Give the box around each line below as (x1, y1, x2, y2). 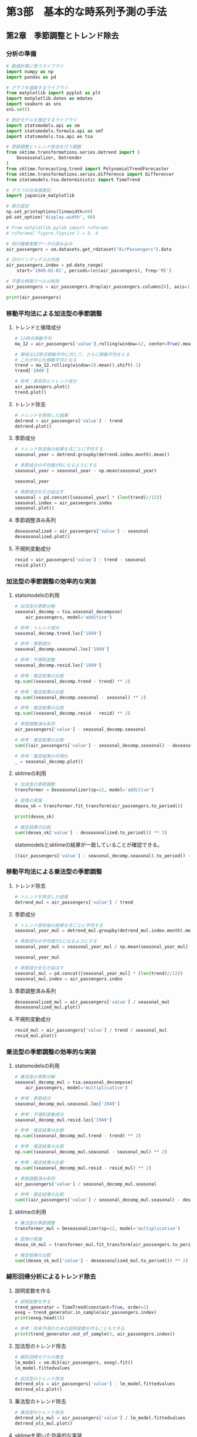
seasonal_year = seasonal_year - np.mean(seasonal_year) (14, 468, 157, 474)
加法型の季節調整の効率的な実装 (6, 577, 97, 585)
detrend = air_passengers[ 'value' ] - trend (14, 417, 123, 424)
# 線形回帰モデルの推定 (14, 1354, 64, 1360)
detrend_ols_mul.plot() (14, 1420, 73, 1426)
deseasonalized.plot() (14, 534, 70, 540)
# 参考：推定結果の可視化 (14, 753, 69, 759)
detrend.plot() (14, 423, 52, 429)
